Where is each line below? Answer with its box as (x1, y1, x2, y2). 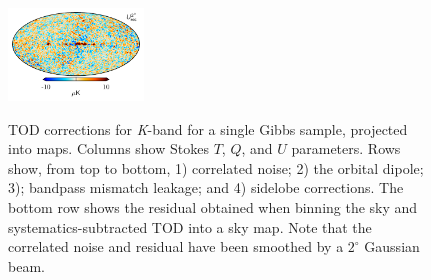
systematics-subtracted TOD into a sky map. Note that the (8, 216, 372, 237)
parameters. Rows (291, 138, 401, 159)
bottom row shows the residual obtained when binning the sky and (8, 197, 418, 218)
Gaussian (364, 236, 420, 257)
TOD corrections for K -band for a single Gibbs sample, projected (8, 118, 408, 139)
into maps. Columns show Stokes (8, 138, 209, 159)
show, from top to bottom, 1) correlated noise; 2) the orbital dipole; (8, 157, 424, 178)
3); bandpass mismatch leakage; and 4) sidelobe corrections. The (8, 177, 404, 198)
